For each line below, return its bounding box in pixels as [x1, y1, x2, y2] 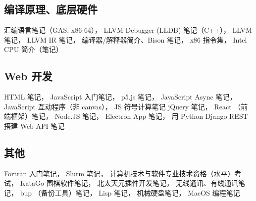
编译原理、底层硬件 [4, 1, 98, 17]
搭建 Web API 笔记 [4, 120, 65, 131]
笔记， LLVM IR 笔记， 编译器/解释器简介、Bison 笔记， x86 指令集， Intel [4, 34, 247, 45]
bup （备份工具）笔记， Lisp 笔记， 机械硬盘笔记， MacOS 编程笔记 [20, 187, 240, 198]
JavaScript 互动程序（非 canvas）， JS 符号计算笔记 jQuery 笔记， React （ [4, 101, 241, 111]
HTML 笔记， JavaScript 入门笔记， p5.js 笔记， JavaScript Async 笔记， [4, 92, 237, 102]
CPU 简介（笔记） [4, 44, 63, 54]
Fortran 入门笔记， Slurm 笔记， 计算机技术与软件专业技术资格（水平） [4, 168, 235, 178]
